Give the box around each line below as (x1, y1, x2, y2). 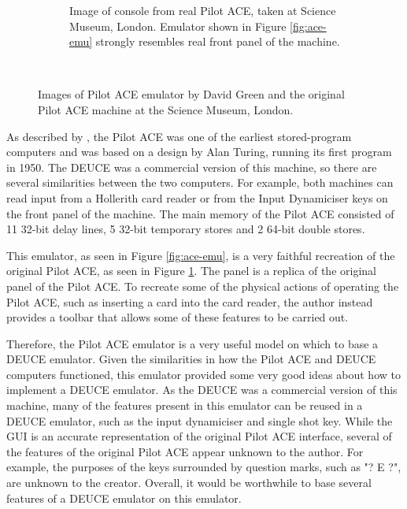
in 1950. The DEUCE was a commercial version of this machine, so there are (6, 158, 377, 175)
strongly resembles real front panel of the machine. (95, 33, 340, 50)
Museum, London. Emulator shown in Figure (69, 17, 287, 34)
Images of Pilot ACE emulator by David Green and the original (38, 86, 345, 102)
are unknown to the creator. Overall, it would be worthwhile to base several (6, 474, 372, 491)
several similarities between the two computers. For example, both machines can (6, 174, 394, 191)
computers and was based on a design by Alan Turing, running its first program (6, 143, 392, 160)
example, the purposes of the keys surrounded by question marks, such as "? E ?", (6, 459, 401, 475)
